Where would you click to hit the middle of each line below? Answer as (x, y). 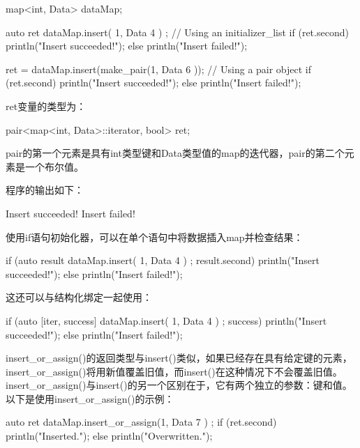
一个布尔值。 (54, 166)
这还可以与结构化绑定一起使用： (79, 297)
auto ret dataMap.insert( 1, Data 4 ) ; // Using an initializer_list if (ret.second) (177, 32)
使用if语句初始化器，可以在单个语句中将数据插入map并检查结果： (155, 237)
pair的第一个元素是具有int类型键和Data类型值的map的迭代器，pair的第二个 (175, 153)
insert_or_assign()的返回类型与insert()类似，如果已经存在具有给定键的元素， (179, 358)
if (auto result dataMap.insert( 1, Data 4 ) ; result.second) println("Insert (163, 260)
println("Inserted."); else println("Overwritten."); (109, 436)
